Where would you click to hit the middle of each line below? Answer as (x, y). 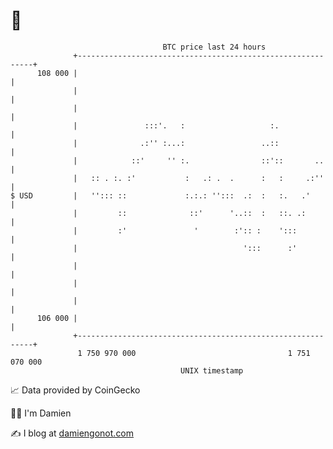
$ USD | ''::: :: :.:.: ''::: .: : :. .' (160, 195)
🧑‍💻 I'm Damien (41, 413)
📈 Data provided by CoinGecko (75, 390)
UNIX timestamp (212, 370)
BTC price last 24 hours (214, 47)
